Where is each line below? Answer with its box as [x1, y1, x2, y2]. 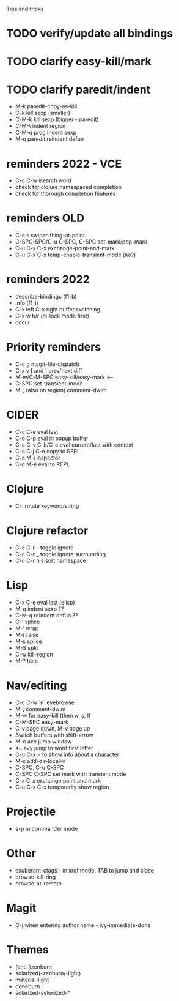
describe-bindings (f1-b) [15, 293, 78, 300]
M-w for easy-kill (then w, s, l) [15, 712, 91, 719]
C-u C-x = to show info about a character [15, 751, 120, 758]
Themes [6, 942, 49, 956]
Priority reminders [6, 340, 101, 354]
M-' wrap [15, 624, 39, 632]
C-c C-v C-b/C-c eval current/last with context [15, 441, 133, 448]
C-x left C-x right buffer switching [15, 306, 101, 313]
